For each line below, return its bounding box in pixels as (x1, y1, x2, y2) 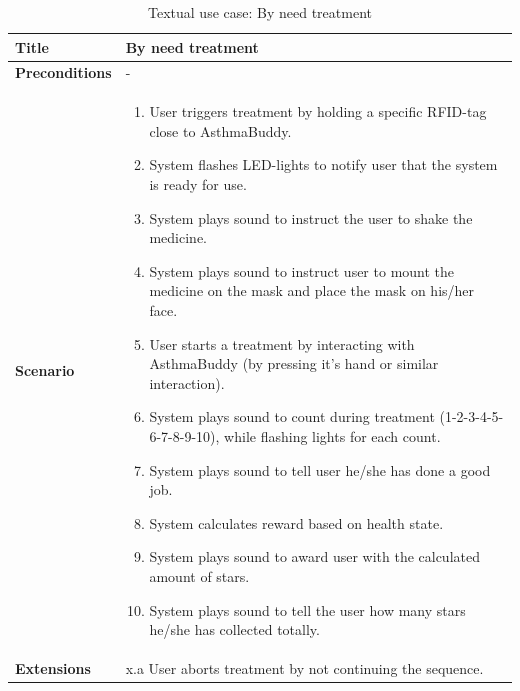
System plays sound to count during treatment (149, 406, 435, 427)
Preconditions (15, 62, 112, 83)
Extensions (15, 658, 91, 678)
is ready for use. (149, 174, 247, 195)
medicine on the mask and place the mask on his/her (149, 280, 475, 301)
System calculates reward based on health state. (149, 512, 444, 533)
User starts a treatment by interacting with (149, 333, 415, 354)
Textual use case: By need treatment (148, 2, 372, 22)
